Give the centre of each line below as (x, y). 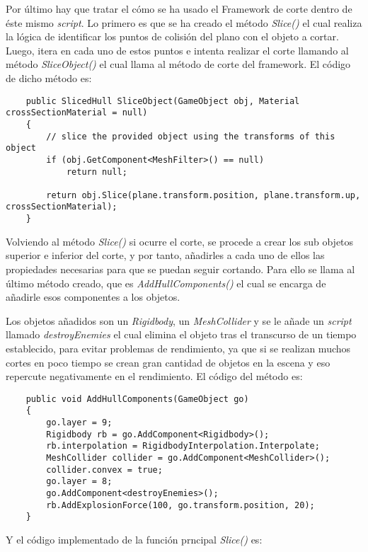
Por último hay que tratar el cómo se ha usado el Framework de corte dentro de (179, 8)
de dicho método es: (49, 77)
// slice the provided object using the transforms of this (191, 136)
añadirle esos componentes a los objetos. (93, 297)
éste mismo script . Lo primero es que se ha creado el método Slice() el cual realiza (184, 22)
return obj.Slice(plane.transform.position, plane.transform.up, (203, 195)
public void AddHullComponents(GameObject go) (137, 399)
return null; (97, 172)
